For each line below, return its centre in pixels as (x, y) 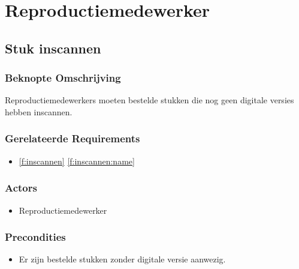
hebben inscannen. (39, 111)
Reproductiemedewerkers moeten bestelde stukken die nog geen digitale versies (149, 100)
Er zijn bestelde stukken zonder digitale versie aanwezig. (122, 259)
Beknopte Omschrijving (63, 78)
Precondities (35, 237)
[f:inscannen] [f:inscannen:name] (77, 161)
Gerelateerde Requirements (73, 138)
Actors (21, 188)
